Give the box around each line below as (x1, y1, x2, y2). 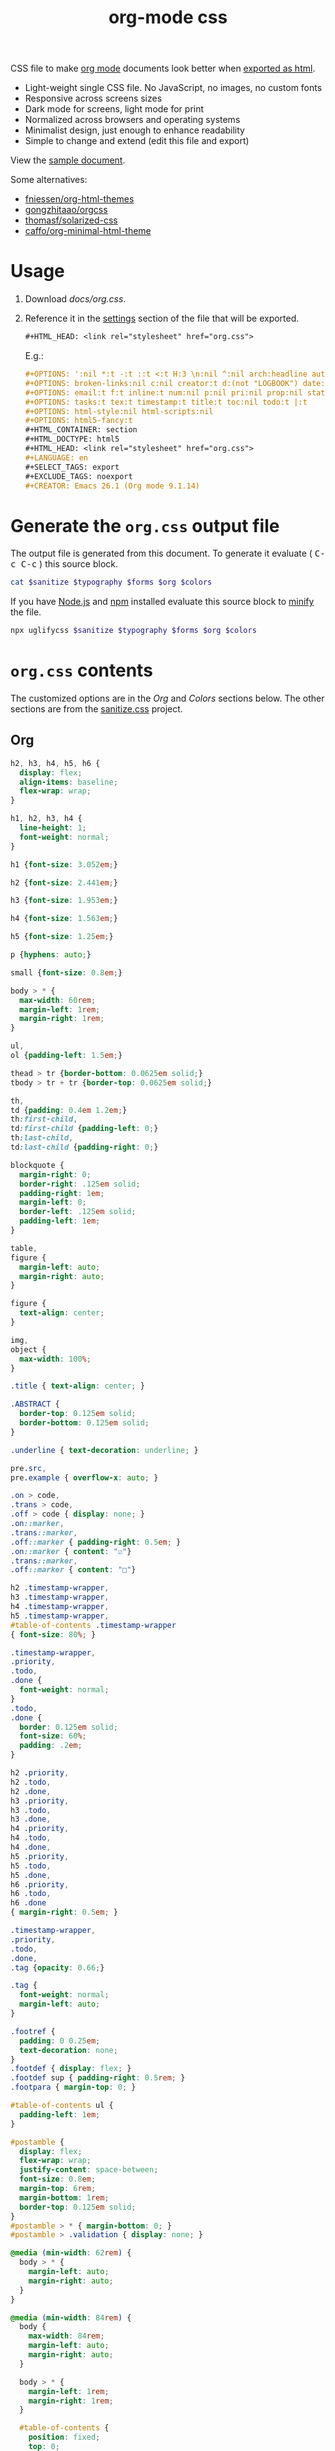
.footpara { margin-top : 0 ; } (10, 2082, 137, 2093)
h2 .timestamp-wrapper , (10, 1583, 110, 1593)
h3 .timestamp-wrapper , (10, 1592, 110, 1603)
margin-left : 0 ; (19, 1197, 87, 1208)
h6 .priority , (10, 1879, 70, 1890)
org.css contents (10, 659, 153, 682)
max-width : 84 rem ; (28, 2331, 105, 2341)
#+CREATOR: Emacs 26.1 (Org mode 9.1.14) (24, 481, 200, 491)
